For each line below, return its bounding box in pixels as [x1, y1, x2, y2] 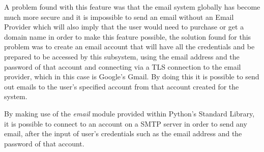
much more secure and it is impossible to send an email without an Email [4, 11, 234, 22]
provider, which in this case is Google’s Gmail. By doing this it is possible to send [4, 71, 259, 82]
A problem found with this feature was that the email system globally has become [4, 2, 260, 12]
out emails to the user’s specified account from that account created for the [4, 81, 239, 92]
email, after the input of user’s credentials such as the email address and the [4, 128, 242, 139]
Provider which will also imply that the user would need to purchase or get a [4, 21, 244, 32]
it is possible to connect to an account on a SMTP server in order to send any [4, 118, 247, 129]
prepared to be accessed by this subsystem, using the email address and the [4, 51, 240, 62]
